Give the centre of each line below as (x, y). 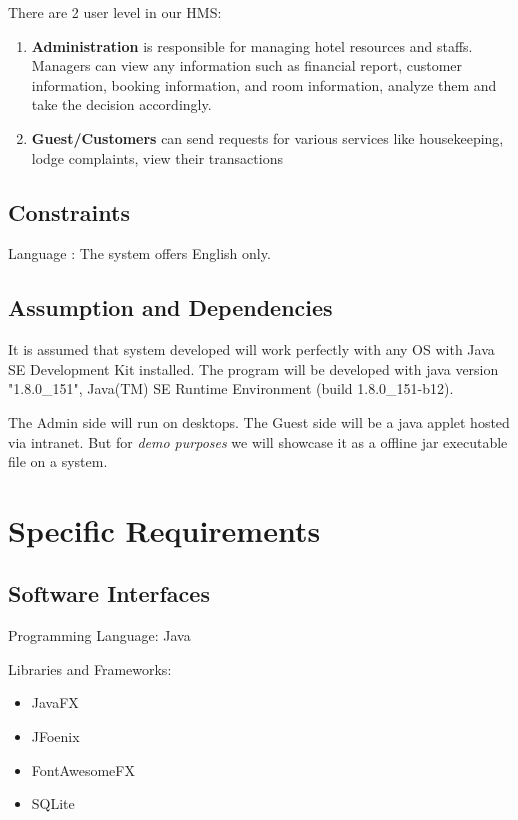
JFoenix (55, 736)
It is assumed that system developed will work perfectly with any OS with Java (251, 349)
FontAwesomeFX (83, 769)
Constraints (69, 211)
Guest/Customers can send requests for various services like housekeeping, (267, 137)
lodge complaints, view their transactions (157, 157)
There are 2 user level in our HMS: (115, 12)
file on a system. (58, 461)
